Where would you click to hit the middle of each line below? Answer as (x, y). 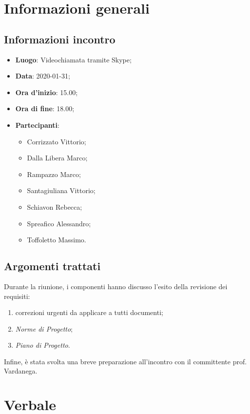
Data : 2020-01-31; (43, 76)
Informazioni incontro (60, 39)
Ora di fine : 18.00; (45, 108)
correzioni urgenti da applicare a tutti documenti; (89, 312)
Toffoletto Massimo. (57, 240)
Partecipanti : (37, 125)
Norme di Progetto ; (44, 328)
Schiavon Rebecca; (55, 207)
